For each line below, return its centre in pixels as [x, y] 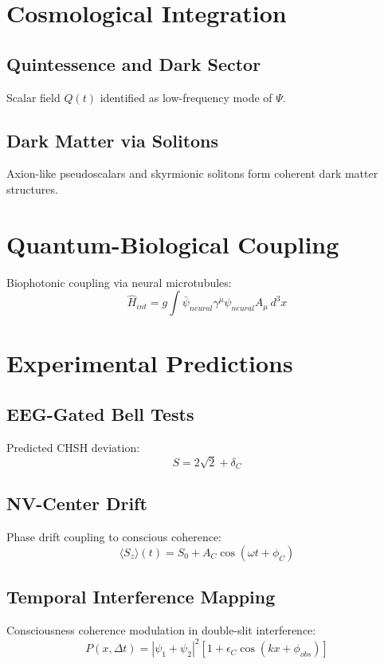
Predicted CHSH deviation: [73, 447]
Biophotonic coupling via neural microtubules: [119, 282]
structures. [32, 189]
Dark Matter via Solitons [113, 140]
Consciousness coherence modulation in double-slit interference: [161, 630]
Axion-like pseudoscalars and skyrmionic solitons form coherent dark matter [192, 173]
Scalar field [33, 97]
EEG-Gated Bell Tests [100, 414]
